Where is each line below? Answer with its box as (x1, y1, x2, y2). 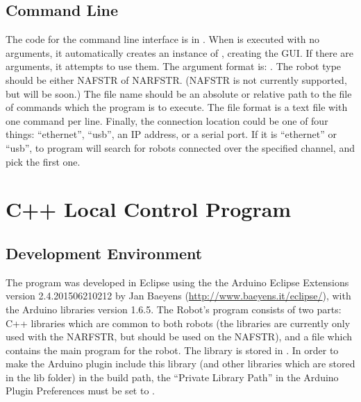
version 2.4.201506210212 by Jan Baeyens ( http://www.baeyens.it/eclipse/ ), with (6, 288, 351, 303)
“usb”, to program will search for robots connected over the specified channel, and (6, 140, 355, 155)
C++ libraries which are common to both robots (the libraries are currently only (6, 315, 351, 330)
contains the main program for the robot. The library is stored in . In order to (6, 342, 339, 357)
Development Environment (6, 242, 203, 263)
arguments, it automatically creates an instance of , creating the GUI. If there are (6, 45, 353, 60)
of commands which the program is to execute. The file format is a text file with (6, 100, 348, 114)
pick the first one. (6, 154, 81, 168)
